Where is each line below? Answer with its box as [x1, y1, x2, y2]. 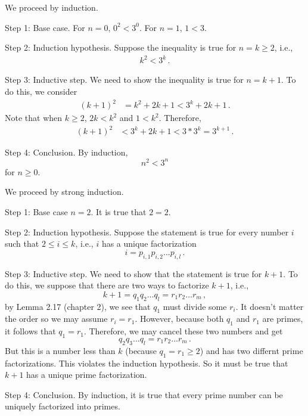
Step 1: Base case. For [5, 21, 85, 33]
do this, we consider [5, 85, 77, 97]
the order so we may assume [5, 312, 108, 325]
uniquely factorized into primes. [5, 400, 120, 412]
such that [5, 237, 39, 250]
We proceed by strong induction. [5, 185, 124, 198]
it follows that [5, 325, 56, 337]
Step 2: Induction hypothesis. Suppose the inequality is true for [5, 41, 237, 54]
